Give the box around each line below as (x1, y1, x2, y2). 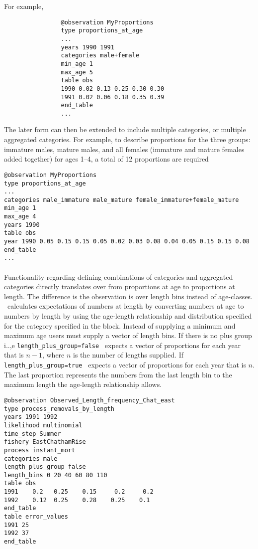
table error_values (4, 513, 68, 521)
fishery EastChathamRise (4, 438, 86, 446)
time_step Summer (4, 430, 61, 437)
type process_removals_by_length (4, 405, 114, 412)
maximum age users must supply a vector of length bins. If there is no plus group (4, 330, 252, 341)
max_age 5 (61, 68, 93, 76)
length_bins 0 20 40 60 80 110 (4, 471, 107, 479)
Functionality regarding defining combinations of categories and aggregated (4, 271, 233, 282)
